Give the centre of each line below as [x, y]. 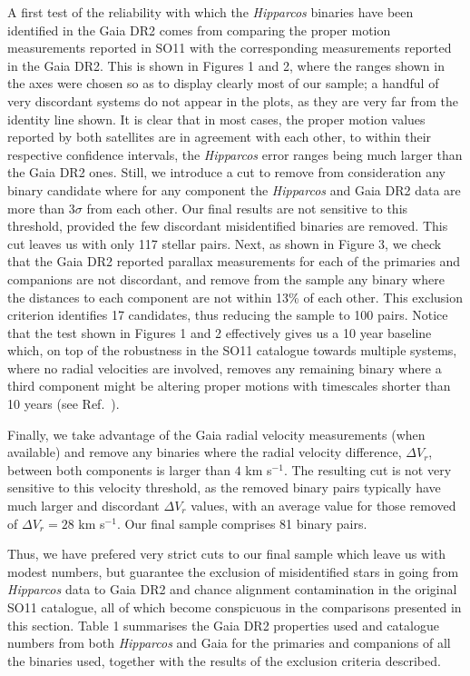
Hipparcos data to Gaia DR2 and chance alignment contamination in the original [232, 589]
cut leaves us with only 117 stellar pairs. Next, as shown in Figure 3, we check [225, 243]
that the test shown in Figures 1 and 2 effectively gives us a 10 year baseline [220, 332]
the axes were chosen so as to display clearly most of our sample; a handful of [223, 83]
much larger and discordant [83, 506]
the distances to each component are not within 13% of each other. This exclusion [235, 297]
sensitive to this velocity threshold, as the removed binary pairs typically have [224, 487]
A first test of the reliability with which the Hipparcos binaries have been [211, 12]
